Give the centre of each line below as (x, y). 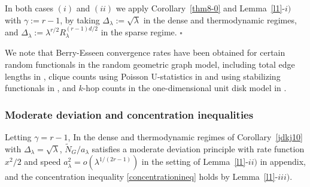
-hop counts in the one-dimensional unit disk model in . (185, 88)
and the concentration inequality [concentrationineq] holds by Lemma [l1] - (142, 177)
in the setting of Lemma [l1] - (195, 162)
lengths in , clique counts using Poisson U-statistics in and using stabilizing (143, 76)
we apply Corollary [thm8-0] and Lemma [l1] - (200, 8)
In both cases (29, 8)
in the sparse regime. (139, 32)
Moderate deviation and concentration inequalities (129, 114)
